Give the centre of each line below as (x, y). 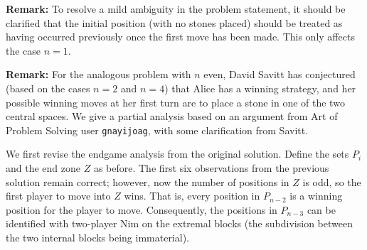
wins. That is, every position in (192, 196)
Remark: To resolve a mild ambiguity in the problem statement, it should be (176, 9)
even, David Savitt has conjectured (280, 74)
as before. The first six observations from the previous (211, 168)
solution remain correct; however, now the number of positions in (148, 181)
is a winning (316, 196)
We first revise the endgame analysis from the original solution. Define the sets (177, 154)
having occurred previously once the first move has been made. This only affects (180, 37)
